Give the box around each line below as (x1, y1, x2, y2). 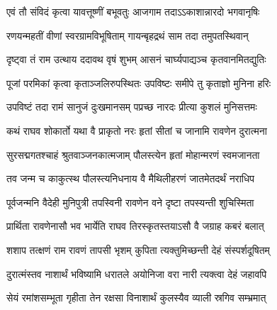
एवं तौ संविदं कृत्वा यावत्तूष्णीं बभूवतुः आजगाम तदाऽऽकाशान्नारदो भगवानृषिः (6, 4, 260, 18)
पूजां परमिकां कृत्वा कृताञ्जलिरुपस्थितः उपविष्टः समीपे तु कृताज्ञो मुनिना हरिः (6, 75, 271, 90)
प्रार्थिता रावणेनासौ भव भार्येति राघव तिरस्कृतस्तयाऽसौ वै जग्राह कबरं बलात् (6, 218, 264, 233)
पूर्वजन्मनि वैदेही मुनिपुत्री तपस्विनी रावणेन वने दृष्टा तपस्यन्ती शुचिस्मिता (6, 194, 254, 209)
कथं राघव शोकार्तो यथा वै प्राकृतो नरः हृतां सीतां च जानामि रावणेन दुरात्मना (6, 123, 267, 138)
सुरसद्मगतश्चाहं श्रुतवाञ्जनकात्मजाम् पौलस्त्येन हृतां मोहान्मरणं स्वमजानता (6, 147, 260, 162)
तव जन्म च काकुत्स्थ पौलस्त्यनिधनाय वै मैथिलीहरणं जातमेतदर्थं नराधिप (6, 171, 255, 186)
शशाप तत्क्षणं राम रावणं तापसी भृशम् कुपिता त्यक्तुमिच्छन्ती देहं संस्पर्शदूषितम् (6, 242, 270, 257)
